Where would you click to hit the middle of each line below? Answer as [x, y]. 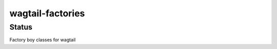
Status [21, 27]
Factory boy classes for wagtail [43, 40]
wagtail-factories [47, 13]
